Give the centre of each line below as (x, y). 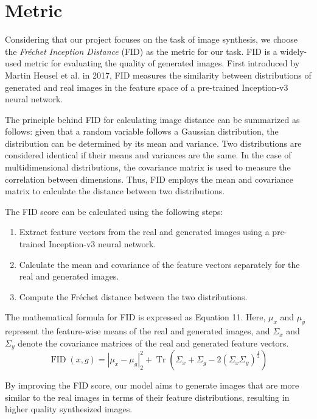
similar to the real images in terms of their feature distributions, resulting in (147, 397)
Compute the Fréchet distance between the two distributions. (133, 296)
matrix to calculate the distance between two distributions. (115, 191)
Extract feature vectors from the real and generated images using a (144, 232)
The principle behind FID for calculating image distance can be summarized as (152, 119)
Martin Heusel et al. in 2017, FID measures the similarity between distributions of (158, 75)
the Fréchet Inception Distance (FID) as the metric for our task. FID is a (141, 51)
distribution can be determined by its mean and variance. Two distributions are (153, 143)
